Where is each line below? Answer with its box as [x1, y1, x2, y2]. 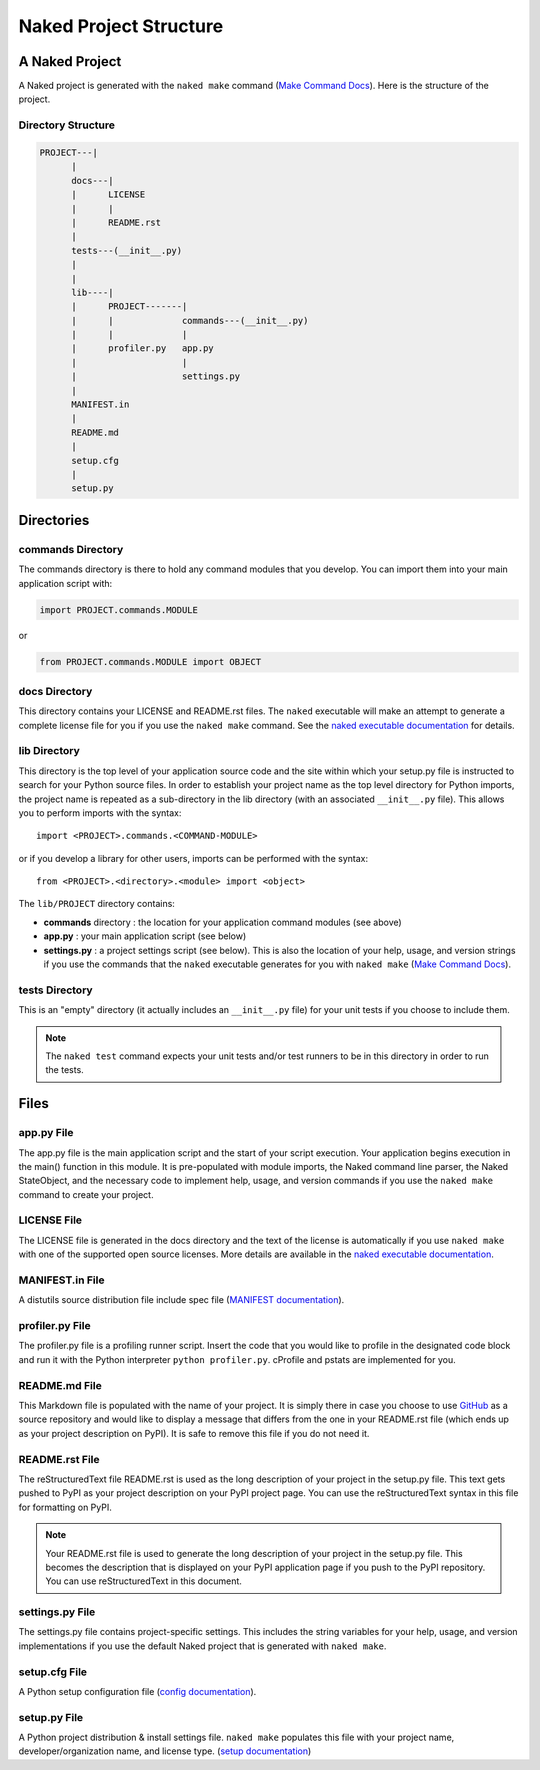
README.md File [18, 1378, 102, 1392]
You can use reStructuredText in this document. [45, 1575, 242, 1587]
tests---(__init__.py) [71, 245, 183, 256]
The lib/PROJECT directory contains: [18, 898, 175, 910]
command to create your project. [18, 1188, 154, 1200]
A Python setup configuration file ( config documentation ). [18, 1685, 257, 1697]
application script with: [18, 577, 113, 589]
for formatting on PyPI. [18, 1501, 112, 1513]
